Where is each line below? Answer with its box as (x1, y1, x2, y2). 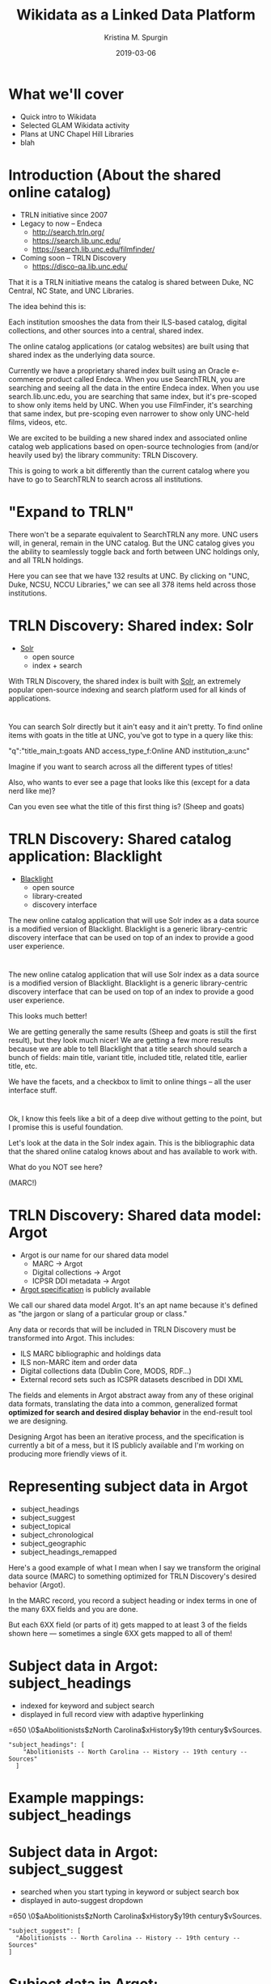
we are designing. (8, 1416, 68, 1426)
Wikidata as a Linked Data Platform (15, 6, 256, 24)
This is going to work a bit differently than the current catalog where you (8, 465, 250, 475)
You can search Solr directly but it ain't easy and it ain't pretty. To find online (8, 722, 263, 731)
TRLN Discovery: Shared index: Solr (8, 617, 254, 634)
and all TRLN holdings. (8, 555, 83, 565)
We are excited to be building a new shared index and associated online (8, 433, 248, 443)
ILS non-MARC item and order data (19, 1357, 138, 1367)
